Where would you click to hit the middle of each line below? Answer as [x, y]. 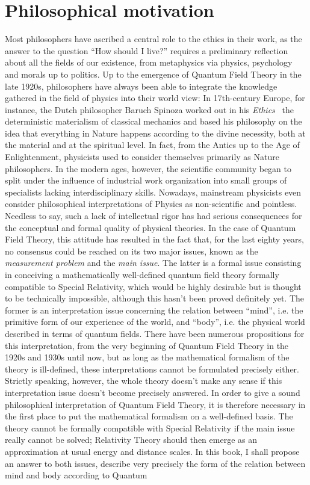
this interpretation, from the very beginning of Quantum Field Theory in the [147, 345]
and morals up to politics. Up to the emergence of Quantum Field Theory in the [153, 74]
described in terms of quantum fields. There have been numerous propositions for [155, 333]
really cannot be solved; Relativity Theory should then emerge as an [131, 440]
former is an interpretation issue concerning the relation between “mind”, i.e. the [154, 310]
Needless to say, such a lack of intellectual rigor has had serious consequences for [153, 216]
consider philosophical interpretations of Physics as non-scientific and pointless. [151, 204]
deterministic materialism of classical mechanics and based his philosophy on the [153, 121]
